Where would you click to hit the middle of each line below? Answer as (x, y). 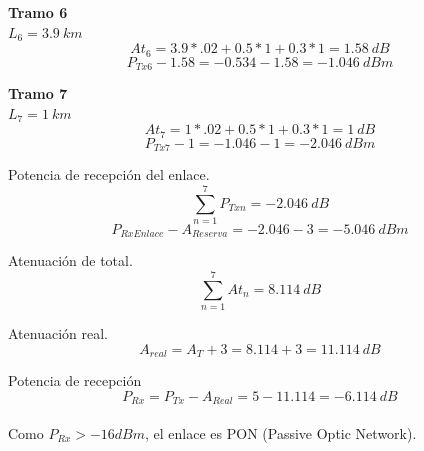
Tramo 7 (38, 93)
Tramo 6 (38, 12)
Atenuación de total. (70, 260)
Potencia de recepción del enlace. (109, 174)
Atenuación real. (58, 333)
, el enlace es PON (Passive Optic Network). (281, 432)
